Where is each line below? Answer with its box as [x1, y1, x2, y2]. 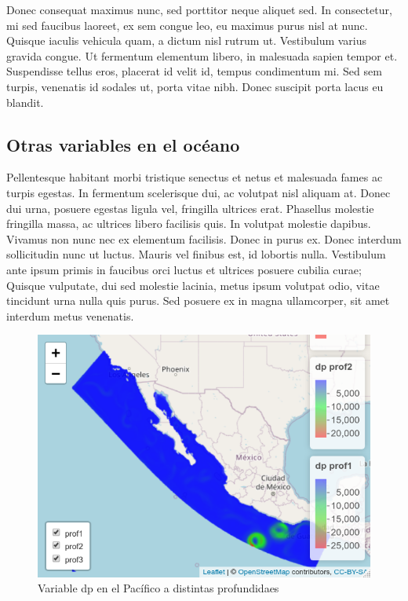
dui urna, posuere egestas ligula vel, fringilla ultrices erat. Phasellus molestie [6, 200, 374, 216]
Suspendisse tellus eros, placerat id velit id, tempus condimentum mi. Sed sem [6, 63, 382, 79]
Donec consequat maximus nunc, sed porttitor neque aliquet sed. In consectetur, [6, 2, 392, 17]
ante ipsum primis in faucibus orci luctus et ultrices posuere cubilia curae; [6, 261, 362, 277]
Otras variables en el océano [6, 132, 240, 156]
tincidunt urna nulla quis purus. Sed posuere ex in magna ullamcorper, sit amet [6, 292, 390, 309]
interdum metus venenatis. [6, 307, 134, 324]
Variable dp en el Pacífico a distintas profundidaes [38, 580, 279, 596]
